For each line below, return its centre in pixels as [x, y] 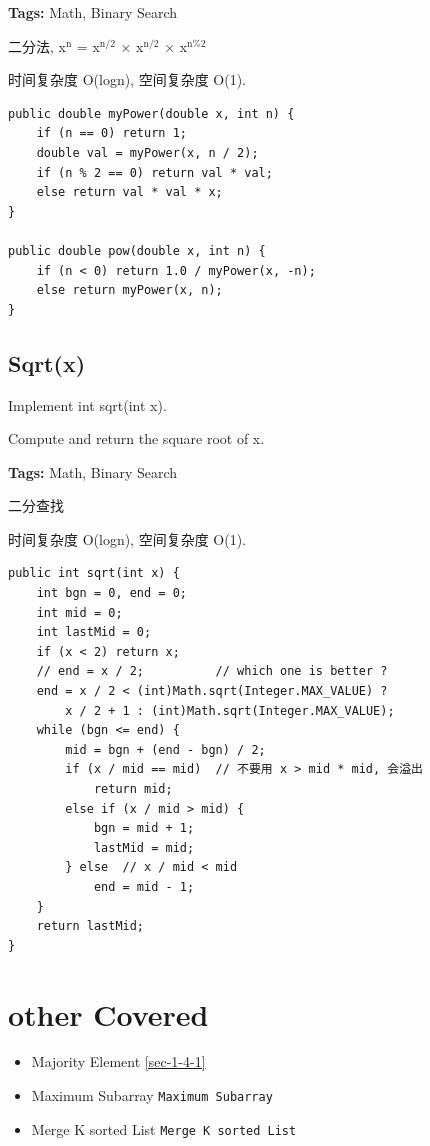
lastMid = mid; [144, 847]
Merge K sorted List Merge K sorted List [164, 1128]
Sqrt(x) [47, 362]
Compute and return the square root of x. [136, 438]
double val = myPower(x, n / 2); [147, 152]
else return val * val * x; [129, 192]
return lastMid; [90, 926]
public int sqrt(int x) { [94, 573]
